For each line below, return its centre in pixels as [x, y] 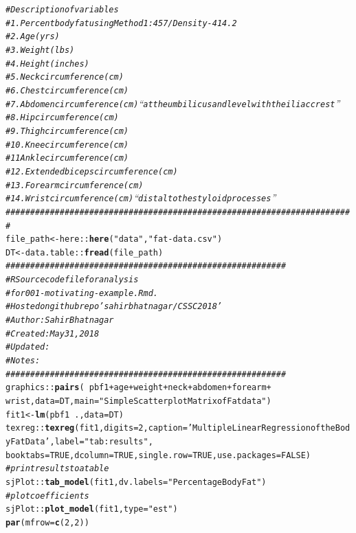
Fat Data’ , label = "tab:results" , [82, 442]
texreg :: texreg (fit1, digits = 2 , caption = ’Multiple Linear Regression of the [170, 428]
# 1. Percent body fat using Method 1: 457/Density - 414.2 [121, 23]
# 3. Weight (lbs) [40, 50]
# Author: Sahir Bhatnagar [60, 320]
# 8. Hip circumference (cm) [62, 118]
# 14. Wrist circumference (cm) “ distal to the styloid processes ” [141, 197]
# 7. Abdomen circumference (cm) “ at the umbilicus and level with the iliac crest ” [173, 103]
